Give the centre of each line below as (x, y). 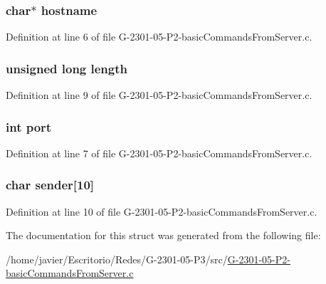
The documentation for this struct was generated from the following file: (163, 235)
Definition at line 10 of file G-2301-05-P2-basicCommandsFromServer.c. (162, 211)
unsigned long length (67, 68)
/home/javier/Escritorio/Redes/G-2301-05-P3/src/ (117, 259)
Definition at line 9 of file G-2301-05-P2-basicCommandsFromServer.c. (159, 95)
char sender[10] (50, 185)
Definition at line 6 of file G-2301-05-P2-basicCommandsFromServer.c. (159, 37)
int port (29, 126)
